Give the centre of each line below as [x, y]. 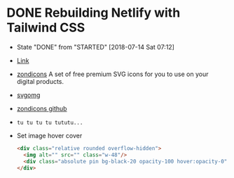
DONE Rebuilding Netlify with [94, 13]
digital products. [40, 81]
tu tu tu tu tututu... [50, 123]
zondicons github [42, 108]
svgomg [28, 95]
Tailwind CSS [46, 28]
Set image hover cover [49, 135]
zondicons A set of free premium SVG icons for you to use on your [112, 74]
